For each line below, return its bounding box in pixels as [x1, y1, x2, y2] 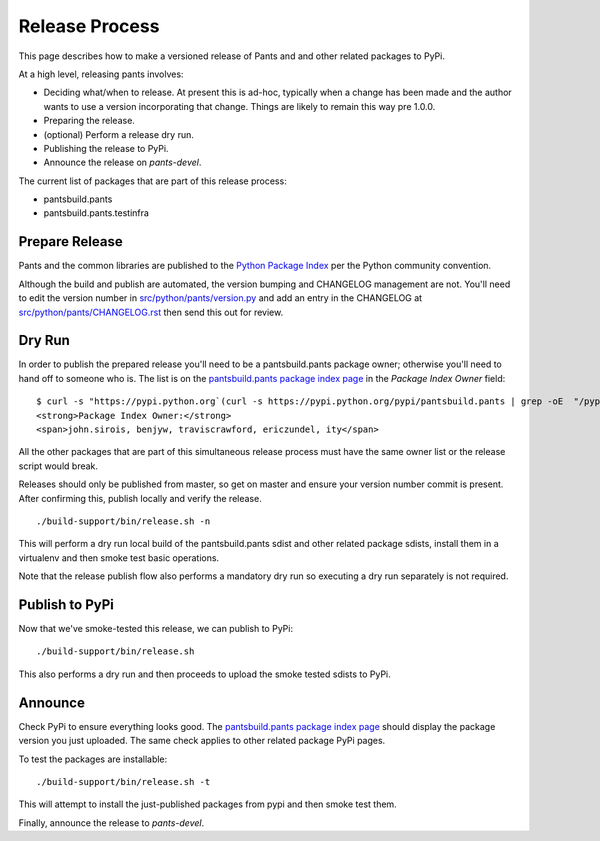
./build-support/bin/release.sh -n [36, 515, 211, 527]
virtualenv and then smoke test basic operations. [18, 551, 220, 564]
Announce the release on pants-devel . [43, 156, 202, 169]
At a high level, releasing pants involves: [18, 68, 184, 80]
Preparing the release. [43, 115, 135, 127]
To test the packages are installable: [18, 753, 168, 765]
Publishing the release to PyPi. [43, 142, 169, 154]
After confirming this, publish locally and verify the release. [18, 492, 262, 504]
